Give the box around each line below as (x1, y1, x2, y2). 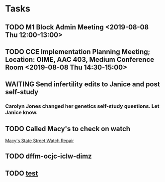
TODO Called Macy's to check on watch (5, 124, 131, 133)
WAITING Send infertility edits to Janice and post (5, 80, 160, 89)
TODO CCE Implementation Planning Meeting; (5, 47, 151, 56)
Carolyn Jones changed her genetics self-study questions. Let (5, 103, 160, 110)
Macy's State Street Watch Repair (5, 138, 74, 144)
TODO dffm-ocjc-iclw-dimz (5, 152, 92, 161)
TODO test (5, 169, 38, 178)
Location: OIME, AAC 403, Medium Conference (5, 55, 155, 64)
